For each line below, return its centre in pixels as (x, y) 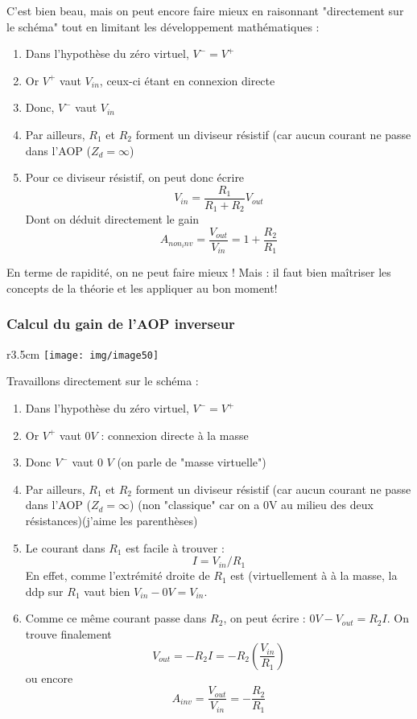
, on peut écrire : (264, 618)
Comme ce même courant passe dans (116, 618)
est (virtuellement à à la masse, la (314, 575)
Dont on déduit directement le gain (112, 219)
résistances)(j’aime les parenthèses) (111, 520)
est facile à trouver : (175, 547)
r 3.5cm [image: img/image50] (83, 353)
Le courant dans (65, 547)
